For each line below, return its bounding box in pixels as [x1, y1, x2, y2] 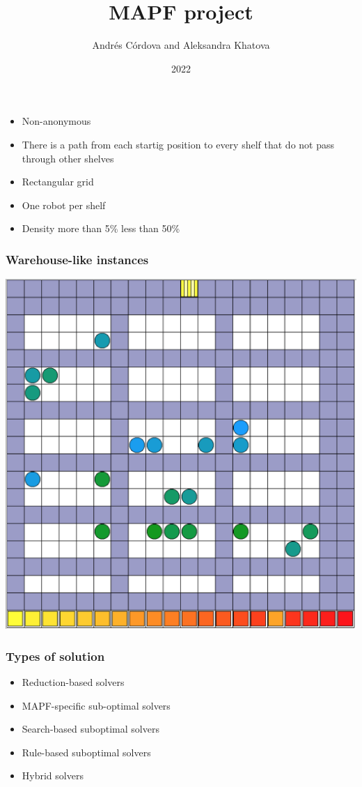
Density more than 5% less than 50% [22, 221, 180, 236]
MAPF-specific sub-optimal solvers [22, 698, 171, 712]
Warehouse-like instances [6, 250, 149, 268]
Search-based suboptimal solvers [22, 721, 159, 736]
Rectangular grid [22, 174, 94, 189]
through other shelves [22, 151, 114, 165]
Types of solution [6, 647, 105, 664]
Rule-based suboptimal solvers [22, 744, 151, 759]
